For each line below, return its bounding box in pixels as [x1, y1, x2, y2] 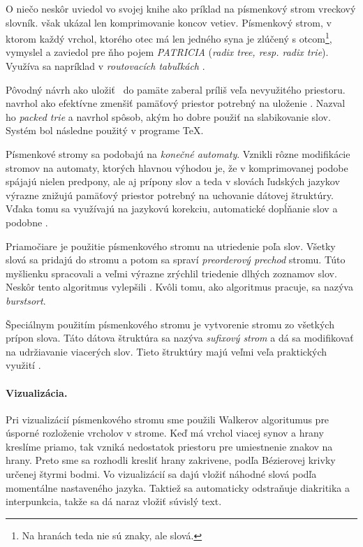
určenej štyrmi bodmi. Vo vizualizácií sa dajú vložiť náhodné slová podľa [6, 467, 317, 481]
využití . [6, 358, 41, 372]
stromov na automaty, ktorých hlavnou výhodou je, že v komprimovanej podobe [6, 160, 348, 175]
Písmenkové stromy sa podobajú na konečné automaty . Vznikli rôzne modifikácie [6, 147, 350, 161]
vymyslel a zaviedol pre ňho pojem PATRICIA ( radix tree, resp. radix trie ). [6, 45, 329, 59]
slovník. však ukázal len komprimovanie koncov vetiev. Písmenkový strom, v [6, 15, 332, 29]
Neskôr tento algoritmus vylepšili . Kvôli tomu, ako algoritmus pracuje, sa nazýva [6, 279, 353, 294]
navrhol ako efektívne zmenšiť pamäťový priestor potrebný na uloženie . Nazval [6, 96, 346, 110]
